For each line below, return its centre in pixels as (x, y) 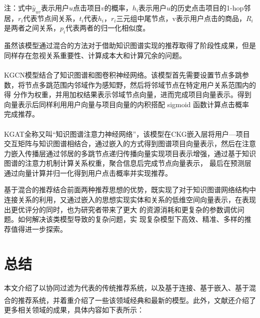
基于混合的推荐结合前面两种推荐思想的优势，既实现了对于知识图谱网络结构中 (130, 190)
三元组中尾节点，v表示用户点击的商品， (181, 18)
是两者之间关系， (32, 28)
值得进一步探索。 (39, 229)
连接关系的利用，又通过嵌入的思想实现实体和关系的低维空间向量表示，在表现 (130, 199)
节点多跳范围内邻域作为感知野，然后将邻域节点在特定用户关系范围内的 (140, 84)
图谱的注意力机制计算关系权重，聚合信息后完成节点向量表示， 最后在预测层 (128, 163)
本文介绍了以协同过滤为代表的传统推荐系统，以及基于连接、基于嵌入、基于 (126, 287)
